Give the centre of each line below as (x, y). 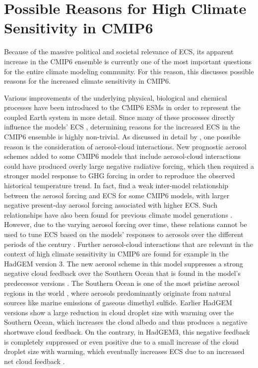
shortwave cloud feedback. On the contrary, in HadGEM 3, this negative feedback (127, 331)
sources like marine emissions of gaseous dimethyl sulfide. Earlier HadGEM (118, 303)
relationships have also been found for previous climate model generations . (118, 214)
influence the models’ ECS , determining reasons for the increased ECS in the (122, 127)
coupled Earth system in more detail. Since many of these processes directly (120, 117)
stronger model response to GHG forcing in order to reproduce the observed (120, 176)
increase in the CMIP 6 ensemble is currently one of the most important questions (128, 61)
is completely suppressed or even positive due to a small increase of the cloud (122, 341)
